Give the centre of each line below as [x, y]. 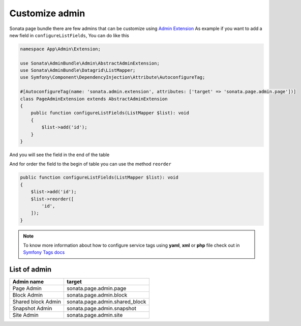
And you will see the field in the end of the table [59, 155]
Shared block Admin [37, 302]
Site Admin [25, 315]
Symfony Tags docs [44, 252]
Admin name [28, 282]
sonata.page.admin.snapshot [102, 309]
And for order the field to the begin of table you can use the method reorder [90, 164]
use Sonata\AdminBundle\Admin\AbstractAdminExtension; [90, 63]
